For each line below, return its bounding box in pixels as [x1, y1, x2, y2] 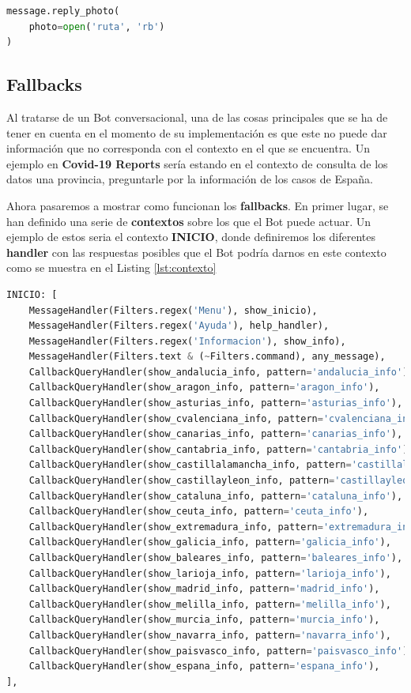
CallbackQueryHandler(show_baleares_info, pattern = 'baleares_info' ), [28, 552, 403, 564]
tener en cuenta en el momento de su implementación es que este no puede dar [6, 124, 387, 141]
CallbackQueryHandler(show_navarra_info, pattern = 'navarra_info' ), [28, 629, 391, 641]
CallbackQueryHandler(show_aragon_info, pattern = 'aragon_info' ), [28, 382, 380, 394]
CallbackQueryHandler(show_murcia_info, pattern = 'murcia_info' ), [28, 614, 380, 626]
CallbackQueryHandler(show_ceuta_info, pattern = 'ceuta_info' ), [28, 506, 369, 518]
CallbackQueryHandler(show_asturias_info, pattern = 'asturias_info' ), [28, 397, 403, 409]
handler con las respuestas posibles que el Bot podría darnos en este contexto [6, 243, 386, 260]
